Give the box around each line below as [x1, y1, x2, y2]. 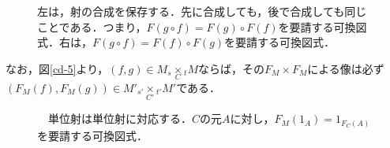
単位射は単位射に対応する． [47, 110, 192, 127]
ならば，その [198, 60, 265, 76]
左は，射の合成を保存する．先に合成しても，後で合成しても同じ [37, 3, 367, 19]
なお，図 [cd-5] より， [6, 60, 109, 76]
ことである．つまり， [37, 18, 147, 35]
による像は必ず [307, 60, 384, 76]
